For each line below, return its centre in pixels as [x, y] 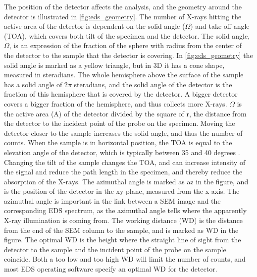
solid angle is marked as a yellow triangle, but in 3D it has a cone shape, [114, 65]
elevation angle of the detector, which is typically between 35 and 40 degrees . [122, 152]
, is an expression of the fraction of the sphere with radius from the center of [126, 45]
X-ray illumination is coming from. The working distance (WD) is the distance [124, 220]
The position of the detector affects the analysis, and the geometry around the [123, 6]
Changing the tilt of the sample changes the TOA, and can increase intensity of [125, 162]
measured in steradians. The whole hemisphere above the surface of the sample [124, 75]
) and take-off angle [220, 26]
